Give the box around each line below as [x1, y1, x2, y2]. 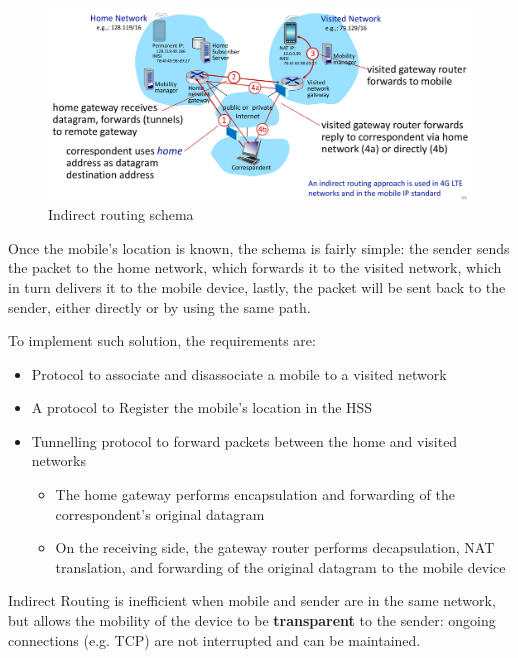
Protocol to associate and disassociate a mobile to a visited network [31, 363, 447, 384]
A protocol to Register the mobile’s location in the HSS [31, 397, 373, 418]
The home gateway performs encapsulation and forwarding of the [55, 484, 455, 505]
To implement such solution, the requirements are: [8, 330, 316, 351]
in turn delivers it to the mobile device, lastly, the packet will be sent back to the [8, 276, 506, 297]
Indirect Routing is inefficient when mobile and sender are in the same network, [8, 590, 496, 611]
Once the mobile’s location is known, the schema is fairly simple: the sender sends [8, 237, 510, 258]
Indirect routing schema [48, 204, 194, 225]
